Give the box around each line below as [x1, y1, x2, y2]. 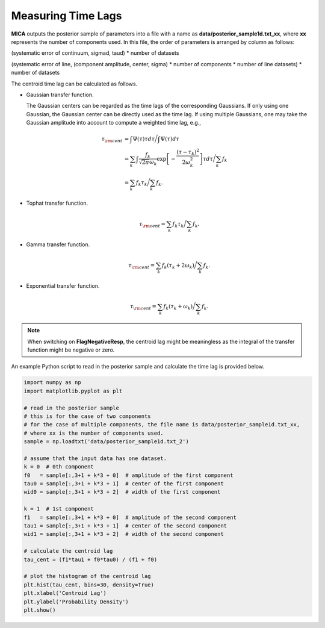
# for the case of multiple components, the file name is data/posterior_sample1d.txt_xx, [23, 421, 300, 428]
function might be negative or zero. [27, 346, 115, 353]
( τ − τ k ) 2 [176, 148, 200, 157]
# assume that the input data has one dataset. [23, 455, 167, 462]
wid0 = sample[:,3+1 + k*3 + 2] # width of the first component [23, 488, 221, 496]
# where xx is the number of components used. [23, 429, 164, 437]
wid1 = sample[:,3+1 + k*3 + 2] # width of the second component [23, 530, 224, 538]
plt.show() [23, 606, 56, 614]
